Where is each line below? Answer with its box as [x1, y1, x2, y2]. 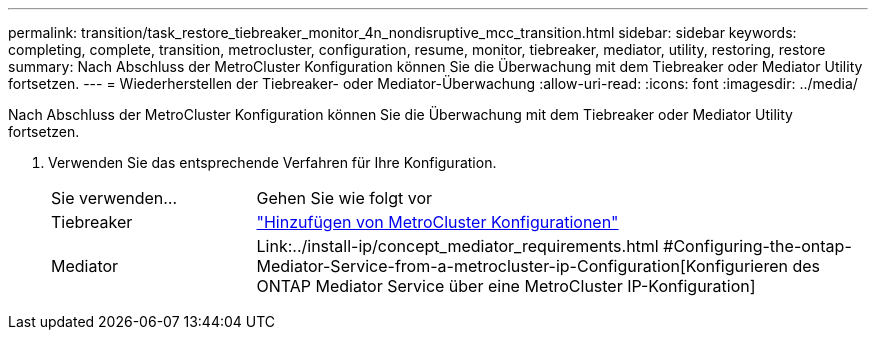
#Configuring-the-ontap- [663, 236, 852, 256]
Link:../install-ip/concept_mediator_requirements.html [256, 236, 659, 256]
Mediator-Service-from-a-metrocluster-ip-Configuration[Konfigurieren [256, 256, 788, 276]
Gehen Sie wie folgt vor [256, 188, 433, 208]
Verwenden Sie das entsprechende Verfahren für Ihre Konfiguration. [48, 154, 497, 171]
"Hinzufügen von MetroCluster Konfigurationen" [256, 212, 619, 232]
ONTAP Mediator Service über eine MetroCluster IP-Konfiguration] [256, 276, 756, 296]
